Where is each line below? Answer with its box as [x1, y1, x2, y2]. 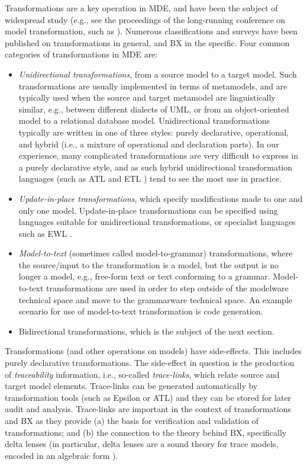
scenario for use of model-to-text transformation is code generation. [18, 305, 263, 317]
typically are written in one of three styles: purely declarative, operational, [18, 126, 289, 138]
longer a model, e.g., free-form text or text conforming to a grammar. [18, 270, 270, 282]
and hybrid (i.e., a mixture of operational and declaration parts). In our [18, 137, 279, 150]
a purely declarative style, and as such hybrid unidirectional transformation [18, 160, 293, 173]
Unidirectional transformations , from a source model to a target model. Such [18, 68, 297, 80]
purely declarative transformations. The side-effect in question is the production [5, 356, 295, 369]
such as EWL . [18, 227, 72, 239]
